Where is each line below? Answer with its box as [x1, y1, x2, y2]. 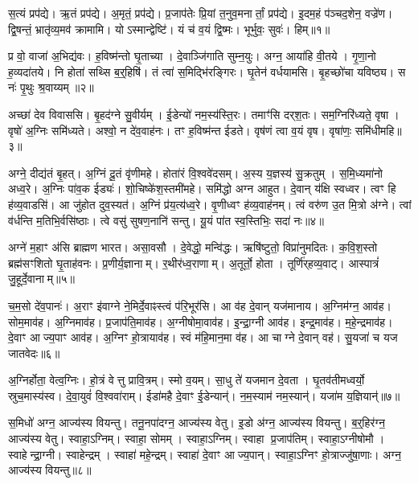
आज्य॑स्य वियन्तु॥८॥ [8, 461, 92, 478]
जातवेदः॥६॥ [8, 344, 60, 361]
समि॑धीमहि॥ [354, 121, 402, 138]
